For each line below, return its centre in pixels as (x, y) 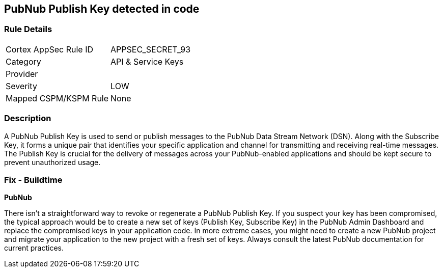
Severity (21, 86)
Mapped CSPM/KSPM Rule (57, 98)
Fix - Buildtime (33, 180)
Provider (22, 74)
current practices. (34, 248)
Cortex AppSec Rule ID (50, 49)
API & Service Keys (147, 61)
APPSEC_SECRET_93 (151, 49)
